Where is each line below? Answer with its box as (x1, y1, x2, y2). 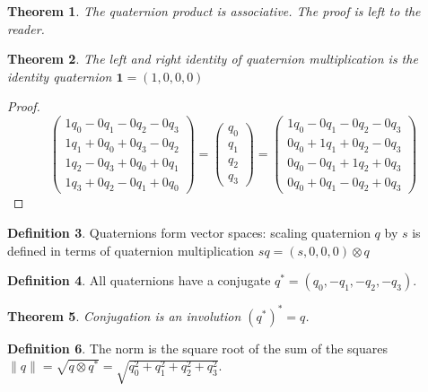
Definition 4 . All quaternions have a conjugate (7, 271, 271, 290)
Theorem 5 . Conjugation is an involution (7, 306, 241, 325)
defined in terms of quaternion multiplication (7, 240, 255, 259)
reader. (7, 19, 45, 38)
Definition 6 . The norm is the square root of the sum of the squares (7, 338, 389, 357)
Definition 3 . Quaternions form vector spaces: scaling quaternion (7, 222, 371, 241)
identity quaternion (7, 66, 112, 85)
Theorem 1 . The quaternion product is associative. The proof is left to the (7, 2, 421, 20)
